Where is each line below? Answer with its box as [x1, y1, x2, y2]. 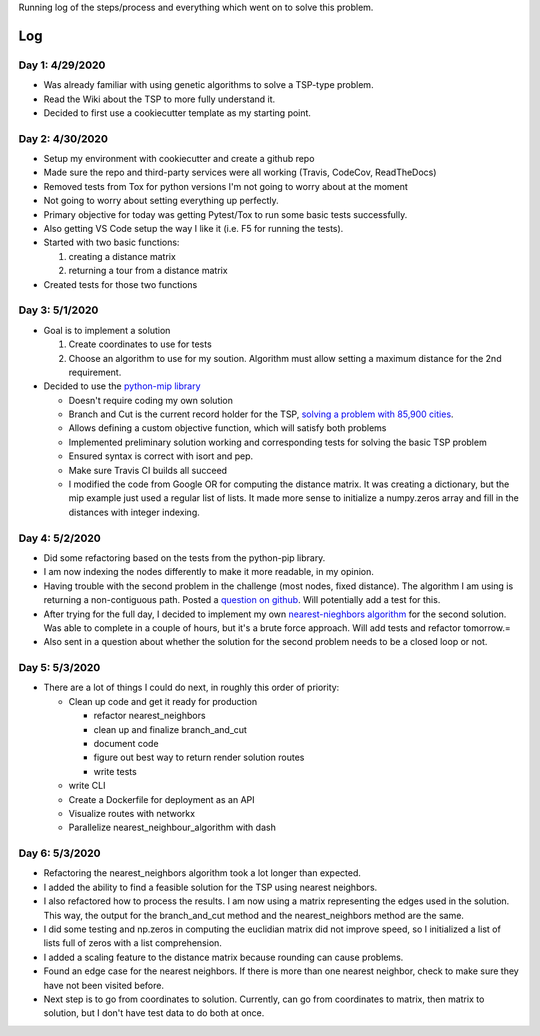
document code [93, 738, 159, 749]
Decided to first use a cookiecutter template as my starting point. [43, 106, 312, 119]
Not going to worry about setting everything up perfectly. [43, 195, 279, 207]
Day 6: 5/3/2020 [18, 846, 101, 860]
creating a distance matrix [68, 250, 177, 262]
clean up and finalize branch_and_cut [93, 723, 247, 735]
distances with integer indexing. [68, 506, 200, 518]
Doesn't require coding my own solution [68, 394, 234, 406]
